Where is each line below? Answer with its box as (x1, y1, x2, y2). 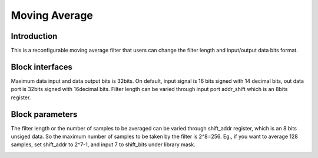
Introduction (11, 31, 58, 41)
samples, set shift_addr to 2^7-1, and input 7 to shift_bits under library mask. (11, 141, 196, 148)
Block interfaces (11, 62, 73, 72)
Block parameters (11, 109, 78, 119)
